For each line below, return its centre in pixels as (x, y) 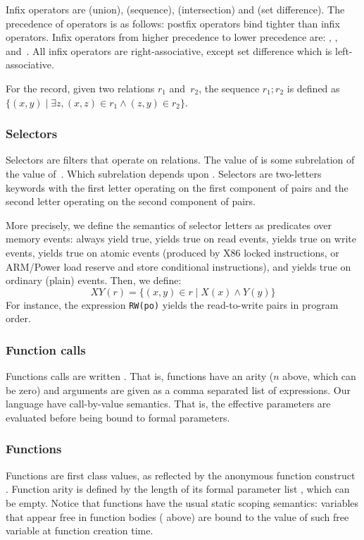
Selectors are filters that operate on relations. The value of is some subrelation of (180, 160)
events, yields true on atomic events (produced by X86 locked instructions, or (172, 252)
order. (18, 318)
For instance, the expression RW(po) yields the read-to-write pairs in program (172, 304)
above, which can (319, 376)
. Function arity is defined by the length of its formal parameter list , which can (178, 489)
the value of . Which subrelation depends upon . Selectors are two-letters (164, 173)
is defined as (313, 88)
